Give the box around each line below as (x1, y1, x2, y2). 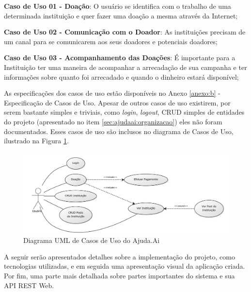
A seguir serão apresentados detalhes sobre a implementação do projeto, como (4, 251, 235, 261)
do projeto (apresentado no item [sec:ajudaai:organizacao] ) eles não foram (4, 116, 222, 126)
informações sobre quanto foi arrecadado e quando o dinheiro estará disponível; (4, 71, 239, 82)
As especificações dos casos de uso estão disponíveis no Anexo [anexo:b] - (4, 88, 220, 98)
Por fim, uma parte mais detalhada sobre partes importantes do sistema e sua (4, 270, 235, 280)
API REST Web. (4, 280, 54, 290)
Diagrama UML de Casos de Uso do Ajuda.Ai (23, 235, 160, 245)
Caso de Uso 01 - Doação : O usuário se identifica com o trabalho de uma (4, 1, 231, 11)
